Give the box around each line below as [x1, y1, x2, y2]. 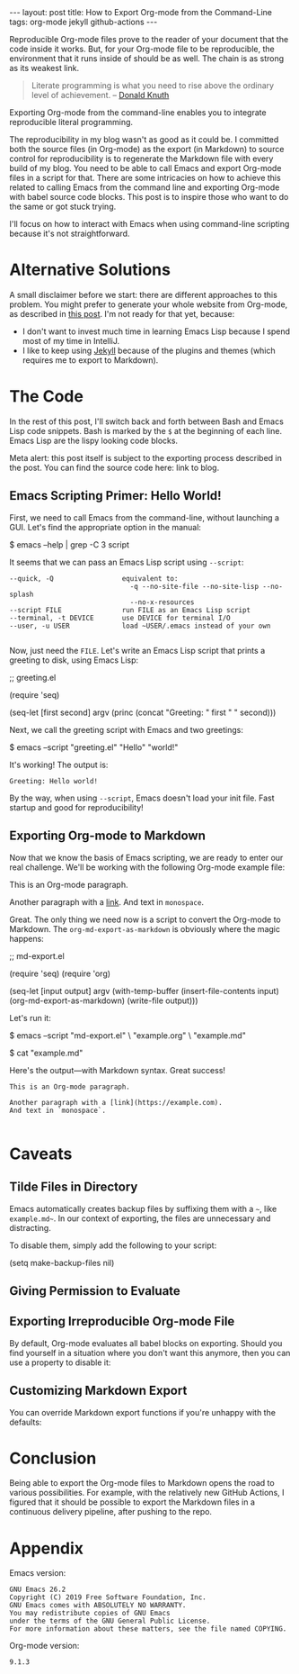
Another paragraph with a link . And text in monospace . [9, 896, 205, 907]
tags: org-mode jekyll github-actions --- [9, 16, 158, 27]
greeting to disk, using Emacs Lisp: [9, 655, 139, 665]
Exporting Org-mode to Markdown [9, 828, 207, 844]
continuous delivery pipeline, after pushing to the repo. [9, 1507, 213, 1517]
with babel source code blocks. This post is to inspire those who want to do [9, 192, 289, 202]
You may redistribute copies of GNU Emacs [9, 1609, 171, 1618]
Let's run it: [9, 1012, 51, 1023]
